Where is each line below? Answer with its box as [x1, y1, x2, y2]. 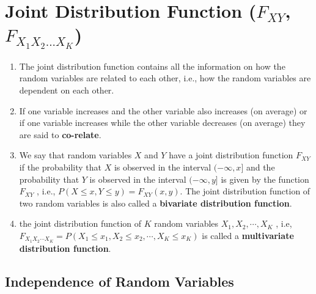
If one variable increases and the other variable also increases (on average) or [19, 104, 307, 117]
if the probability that [19, 161, 102, 174]
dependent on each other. [19, 84, 114, 97]
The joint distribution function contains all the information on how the [19, 59, 285, 72]
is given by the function [221, 172, 309, 185]
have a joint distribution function [169, 149, 293, 161]
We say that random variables [19, 149, 132, 161]
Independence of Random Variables [5, 271, 234, 290]
